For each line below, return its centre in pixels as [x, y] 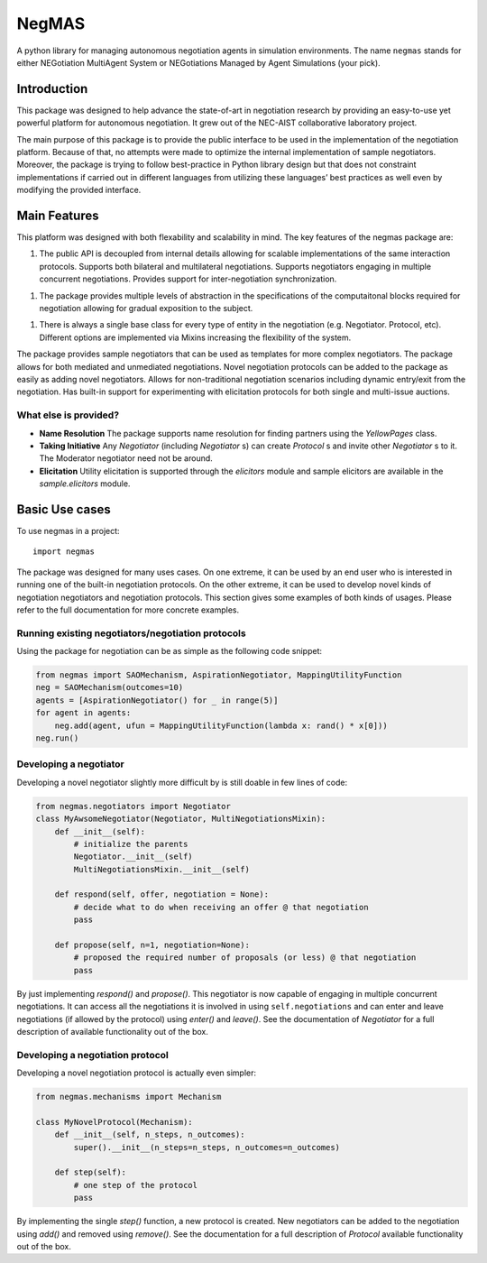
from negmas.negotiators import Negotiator [133, 806]
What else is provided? [68, 415]
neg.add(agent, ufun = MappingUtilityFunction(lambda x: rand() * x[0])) [221, 725]
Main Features [58, 216]
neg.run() [57, 738]
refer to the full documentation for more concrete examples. [128, 610]
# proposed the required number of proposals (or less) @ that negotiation [245, 958]
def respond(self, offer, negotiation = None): [162, 894]
